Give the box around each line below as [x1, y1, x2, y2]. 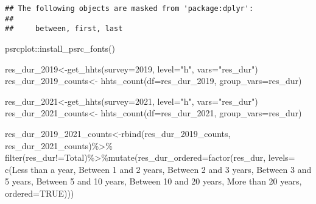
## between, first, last [5, 24, 123, 33]
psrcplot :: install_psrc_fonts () [5, 41, 115, 54]
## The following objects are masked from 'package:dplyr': [5, 4, 254, 13]
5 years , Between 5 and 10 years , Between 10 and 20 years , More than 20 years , [5, 175, 302, 188]
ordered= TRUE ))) [5, 186, 74, 199]
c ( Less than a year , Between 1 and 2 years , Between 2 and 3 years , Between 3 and [5, 163, 312, 175]
